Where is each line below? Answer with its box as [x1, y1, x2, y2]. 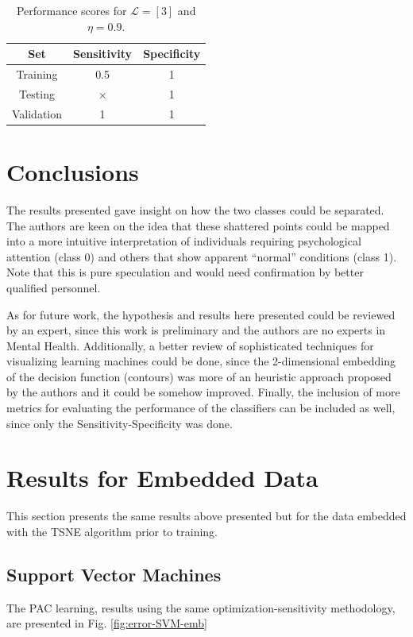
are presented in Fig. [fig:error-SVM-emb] [6, 615, 207, 631]
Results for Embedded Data [6, 461, 318, 494]
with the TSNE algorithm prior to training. [6, 523, 218, 539]
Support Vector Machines [6, 562, 222, 586]
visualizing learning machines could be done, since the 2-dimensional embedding [6, 353, 396, 369]
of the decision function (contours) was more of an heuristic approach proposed [6, 368, 392, 384]
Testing [19, 85, 55, 102]
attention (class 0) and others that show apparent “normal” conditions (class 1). [6, 248, 397, 264]
